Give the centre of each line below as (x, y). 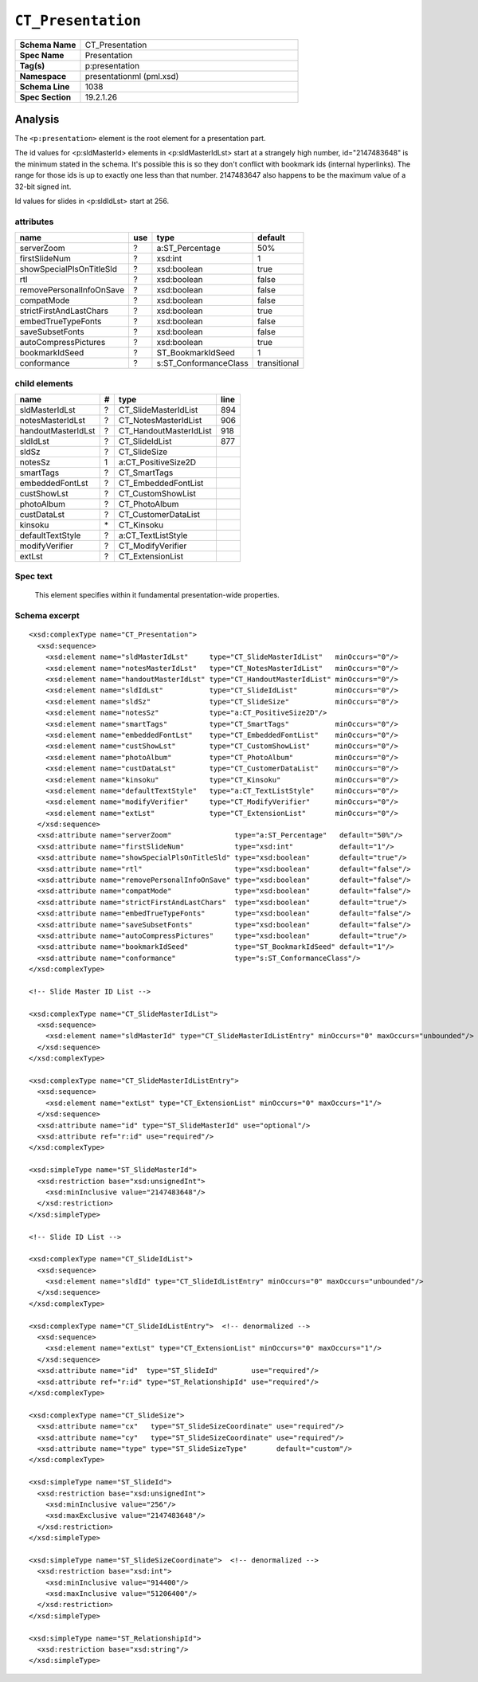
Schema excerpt (47, 616)
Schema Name (48, 45)
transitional (278, 363)
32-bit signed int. (43, 186)
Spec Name (42, 55)
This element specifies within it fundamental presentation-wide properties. (157, 595)
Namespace (43, 76)
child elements (44, 383)
